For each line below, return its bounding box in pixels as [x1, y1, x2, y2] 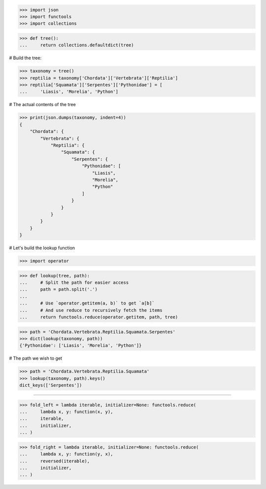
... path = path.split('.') [19, 287, 98, 292]
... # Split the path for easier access [19, 280, 129, 286]
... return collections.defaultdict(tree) [19, 42, 134, 48]
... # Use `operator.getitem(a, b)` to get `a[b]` [19, 301, 155, 306]
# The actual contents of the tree [9, 102, 76, 108]
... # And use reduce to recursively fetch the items [19, 307, 163, 313]
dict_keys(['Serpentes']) [19, 382, 82, 388]
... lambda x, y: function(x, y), [19, 409, 113, 414]
